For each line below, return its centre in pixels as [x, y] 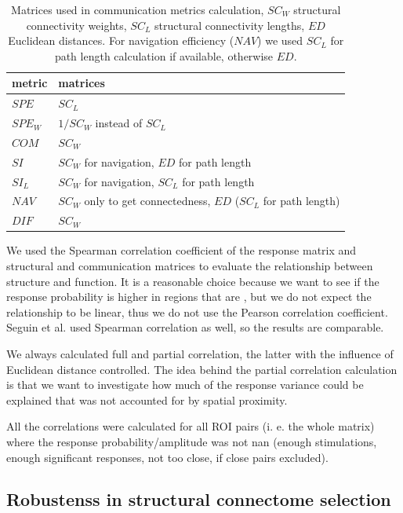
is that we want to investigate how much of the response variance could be [185, 385]
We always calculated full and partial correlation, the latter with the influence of [200, 353]
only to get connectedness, [147, 201]
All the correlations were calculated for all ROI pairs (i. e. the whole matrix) [191, 426]
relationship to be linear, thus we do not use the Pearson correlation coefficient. [197, 311]
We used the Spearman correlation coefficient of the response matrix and [182, 250]
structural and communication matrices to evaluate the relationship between [190, 265]
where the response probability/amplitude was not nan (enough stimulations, [192, 441]
